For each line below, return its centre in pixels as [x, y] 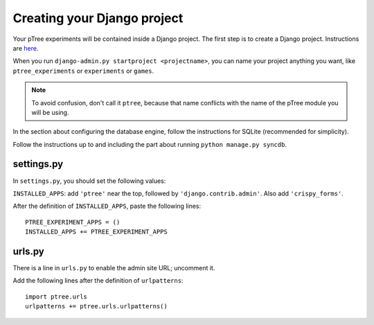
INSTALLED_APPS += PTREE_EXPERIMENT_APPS [96, 232]
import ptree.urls [56, 297]
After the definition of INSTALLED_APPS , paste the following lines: [107, 206]
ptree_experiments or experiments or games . [83, 71]
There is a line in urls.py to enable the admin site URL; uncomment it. [114, 268]
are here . [26, 48]
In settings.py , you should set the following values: [89, 181]
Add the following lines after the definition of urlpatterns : [98, 281]
